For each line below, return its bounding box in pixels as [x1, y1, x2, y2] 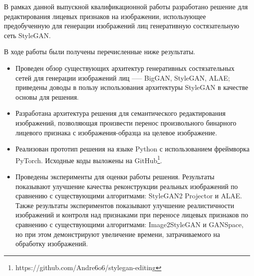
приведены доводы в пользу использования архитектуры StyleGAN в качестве [15, 82, 248, 92]
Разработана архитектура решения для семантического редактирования [15, 108, 226, 118]
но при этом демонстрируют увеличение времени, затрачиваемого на [15, 229, 220, 239]
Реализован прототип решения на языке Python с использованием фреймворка [15, 144, 250, 154]
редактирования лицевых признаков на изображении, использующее [4, 11, 206, 21]
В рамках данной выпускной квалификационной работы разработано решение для [4, 1, 248, 11]
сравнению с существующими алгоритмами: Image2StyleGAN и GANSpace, [15, 219, 244, 229]
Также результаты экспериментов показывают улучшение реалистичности [15, 200, 234, 210]
